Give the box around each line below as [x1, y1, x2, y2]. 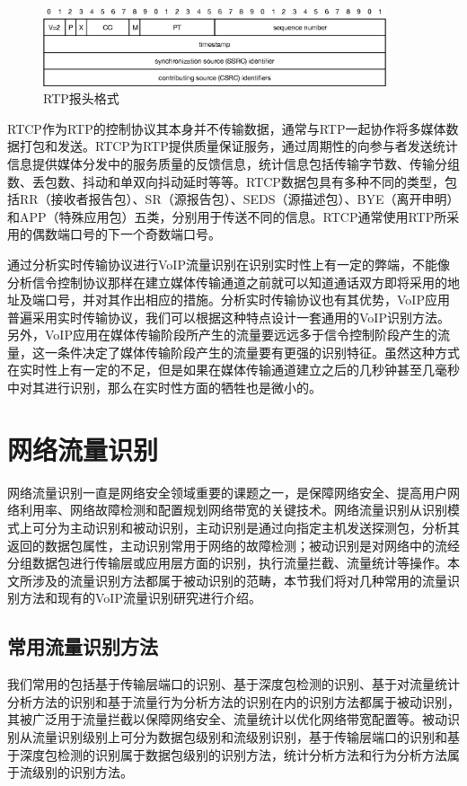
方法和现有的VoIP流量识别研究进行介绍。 [19, 588, 261, 607]
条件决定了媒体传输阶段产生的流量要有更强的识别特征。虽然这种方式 [57, 342, 460, 361]
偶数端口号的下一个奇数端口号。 [31, 225, 221, 243]
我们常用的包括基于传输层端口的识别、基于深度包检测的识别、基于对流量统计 [7, 675, 460, 693]
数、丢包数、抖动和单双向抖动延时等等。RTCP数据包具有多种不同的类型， [7, 172, 445, 190]
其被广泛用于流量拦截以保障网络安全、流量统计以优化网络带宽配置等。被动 [7, 710, 447, 729]
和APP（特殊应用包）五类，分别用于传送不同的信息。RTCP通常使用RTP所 [7, 207, 447, 225]
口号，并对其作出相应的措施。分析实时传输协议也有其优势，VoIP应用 [44, 290, 450, 309]
